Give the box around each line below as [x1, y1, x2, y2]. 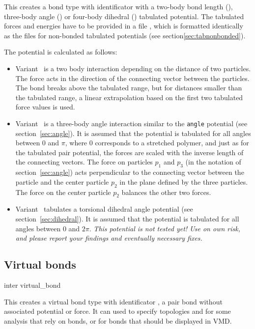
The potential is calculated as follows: [4, 47, 117, 57]
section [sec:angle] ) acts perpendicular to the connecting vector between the [15, 167, 244, 177]
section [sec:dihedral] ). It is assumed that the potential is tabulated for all [15, 213, 239, 223]
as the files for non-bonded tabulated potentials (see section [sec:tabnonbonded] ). [4, 30, 246, 40]
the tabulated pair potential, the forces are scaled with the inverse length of [15, 147, 244, 157]
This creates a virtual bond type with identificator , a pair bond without [4, 296, 223, 306]
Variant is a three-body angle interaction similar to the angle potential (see [15, 118, 248, 128]
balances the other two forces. [121, 187, 211, 197]
